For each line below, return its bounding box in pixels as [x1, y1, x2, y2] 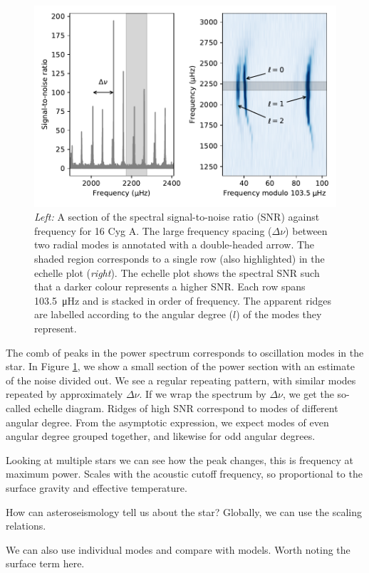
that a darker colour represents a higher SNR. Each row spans [34, 279, 306, 294]
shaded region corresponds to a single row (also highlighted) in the [34, 251, 325, 266]
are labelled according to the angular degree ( [34, 307, 233, 322]
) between [285, 223, 328, 238]
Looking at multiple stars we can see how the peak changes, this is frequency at [6, 452, 353, 467]
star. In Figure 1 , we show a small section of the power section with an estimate [6, 359, 355, 374]
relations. [6, 518, 46, 533]
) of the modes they [236, 307, 322, 322]
